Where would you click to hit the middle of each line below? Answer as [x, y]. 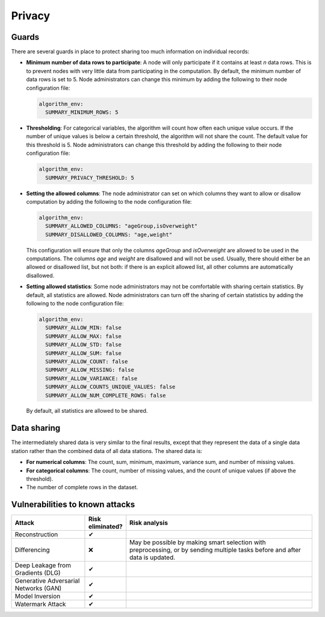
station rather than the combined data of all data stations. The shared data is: [107, 451]
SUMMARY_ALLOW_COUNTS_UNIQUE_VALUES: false [110, 387]
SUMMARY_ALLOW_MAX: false [83, 336]
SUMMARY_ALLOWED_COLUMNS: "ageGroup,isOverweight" [122, 226]
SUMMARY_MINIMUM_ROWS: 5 [82, 112]
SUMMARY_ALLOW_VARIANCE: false [91, 378]
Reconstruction [36, 534]
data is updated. [153, 557]
